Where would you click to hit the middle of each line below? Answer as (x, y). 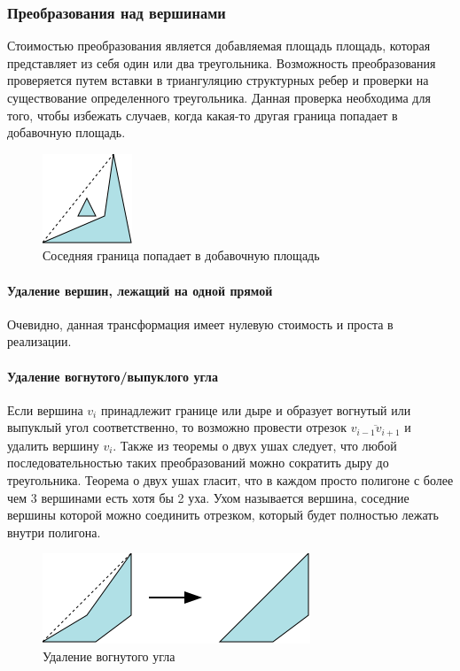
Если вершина (45, 409)
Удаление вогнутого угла (109, 656)
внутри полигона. (54, 532)
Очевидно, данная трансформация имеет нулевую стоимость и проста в (200, 324)
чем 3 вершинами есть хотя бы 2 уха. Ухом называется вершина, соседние (208, 497)
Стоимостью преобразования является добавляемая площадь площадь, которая (219, 46)
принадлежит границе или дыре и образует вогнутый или (256, 409)
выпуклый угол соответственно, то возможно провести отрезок (177, 427)
